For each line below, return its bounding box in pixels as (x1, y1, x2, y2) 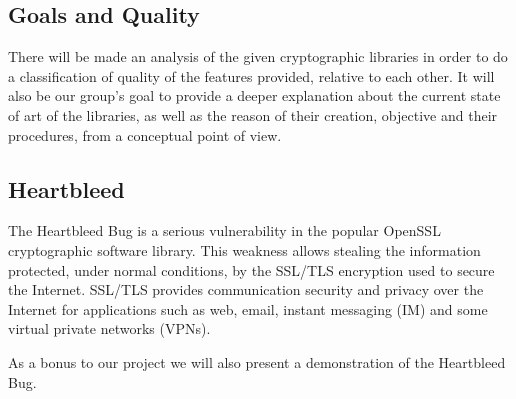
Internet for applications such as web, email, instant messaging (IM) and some (8, 298, 488, 319)
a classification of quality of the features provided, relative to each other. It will (8, 65, 495, 86)
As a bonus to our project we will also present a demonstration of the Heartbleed (8, 351, 506, 372)
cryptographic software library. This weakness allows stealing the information (8, 239, 481, 260)
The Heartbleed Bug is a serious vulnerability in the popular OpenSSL (8, 220, 441, 241)
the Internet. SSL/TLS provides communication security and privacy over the (8, 279, 484, 300)
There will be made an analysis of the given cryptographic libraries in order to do (8, 46, 508, 67)
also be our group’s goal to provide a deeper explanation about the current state (8, 85, 501, 106)
